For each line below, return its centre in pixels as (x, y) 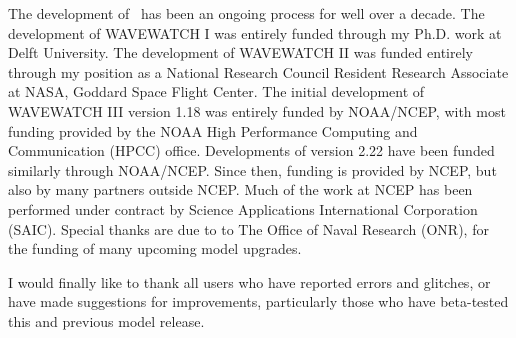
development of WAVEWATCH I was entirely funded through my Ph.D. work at (255, 32)
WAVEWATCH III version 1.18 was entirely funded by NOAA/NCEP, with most (257, 110)
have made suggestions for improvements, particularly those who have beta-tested (258, 301)
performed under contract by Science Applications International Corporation (243, 208)
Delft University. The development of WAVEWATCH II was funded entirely (240, 52)
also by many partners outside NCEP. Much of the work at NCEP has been (240, 189)
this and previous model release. (106, 320)
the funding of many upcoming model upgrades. (155, 248)
